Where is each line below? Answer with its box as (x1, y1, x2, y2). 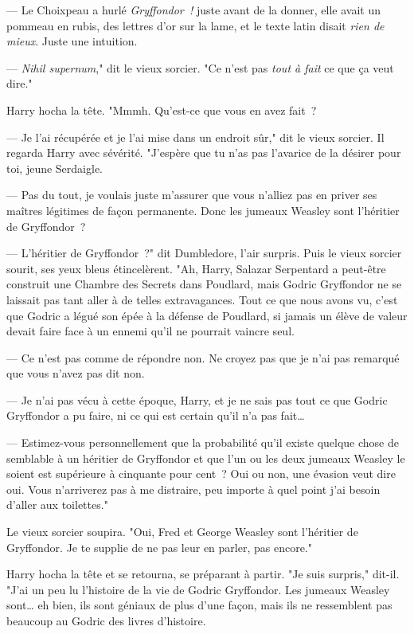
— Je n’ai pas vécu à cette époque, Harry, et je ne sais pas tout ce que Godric (6, 391, 388, 408)
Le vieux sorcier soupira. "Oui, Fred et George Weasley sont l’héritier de (6, 523, 358, 540)
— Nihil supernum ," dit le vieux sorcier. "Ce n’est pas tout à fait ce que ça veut (6, 59, 394, 76)
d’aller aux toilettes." (6, 496, 108, 513)
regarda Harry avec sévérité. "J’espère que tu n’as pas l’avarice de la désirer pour (6, 144, 401, 161)
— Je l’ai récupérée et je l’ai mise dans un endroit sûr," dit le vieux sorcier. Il (6, 128, 385, 145)
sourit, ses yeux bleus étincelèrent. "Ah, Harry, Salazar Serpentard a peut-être (6, 260, 386, 276)
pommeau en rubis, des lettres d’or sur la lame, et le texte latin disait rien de (6, 17, 385, 33)
